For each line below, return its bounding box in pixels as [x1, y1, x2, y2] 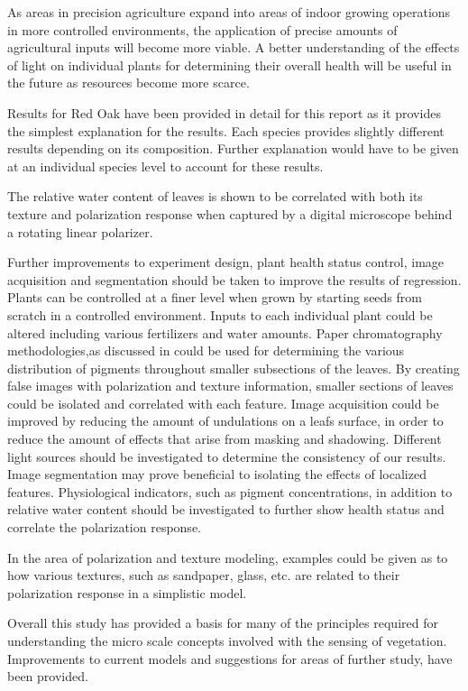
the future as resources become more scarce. [7, 73, 250, 92]
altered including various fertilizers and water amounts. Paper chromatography [7, 323, 443, 342]
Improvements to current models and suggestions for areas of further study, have [7, 649, 453, 668]
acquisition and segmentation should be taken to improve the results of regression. [7, 270, 462, 289]
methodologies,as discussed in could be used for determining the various [7, 341, 405, 360]
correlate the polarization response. [7, 518, 201, 537]
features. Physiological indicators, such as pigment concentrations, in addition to [7, 482, 453, 501]
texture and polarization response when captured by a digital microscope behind [7, 204, 453, 223]
